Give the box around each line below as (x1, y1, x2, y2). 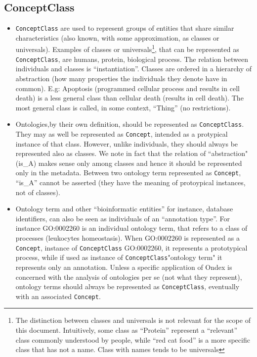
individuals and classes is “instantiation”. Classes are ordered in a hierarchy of (15, 63, 252, 74)
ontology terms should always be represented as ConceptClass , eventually (15, 281, 240, 292)
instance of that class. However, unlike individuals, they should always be (15, 138, 238, 149)
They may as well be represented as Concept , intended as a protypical (15, 128, 228, 139)
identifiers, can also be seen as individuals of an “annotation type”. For (15, 213, 230, 223)
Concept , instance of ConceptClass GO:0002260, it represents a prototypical (15, 242, 248, 253)
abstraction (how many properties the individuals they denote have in (15, 73, 227, 83)
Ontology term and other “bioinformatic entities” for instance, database (15, 204, 233, 214)
